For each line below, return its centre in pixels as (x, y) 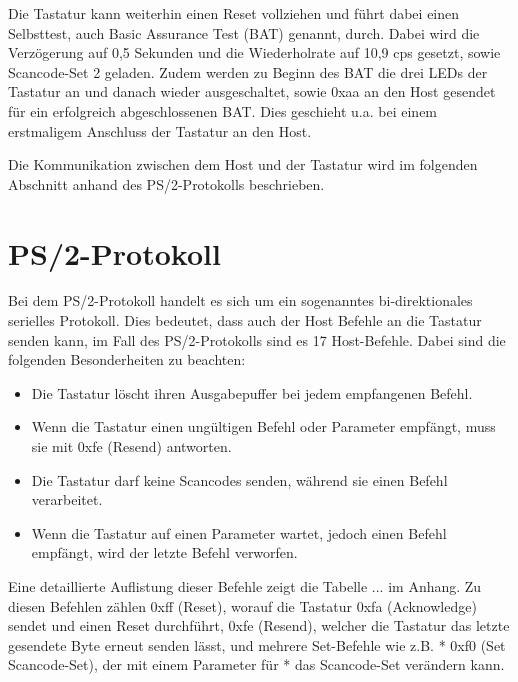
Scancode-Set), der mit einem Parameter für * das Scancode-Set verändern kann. (256, 664)
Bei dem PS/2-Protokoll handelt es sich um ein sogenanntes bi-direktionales (240, 300)
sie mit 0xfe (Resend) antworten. (131, 446)
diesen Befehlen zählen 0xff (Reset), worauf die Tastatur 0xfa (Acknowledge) (242, 605)
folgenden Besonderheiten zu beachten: (127, 359)
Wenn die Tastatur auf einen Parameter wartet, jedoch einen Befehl (239, 532)
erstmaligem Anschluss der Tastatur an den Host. (160, 130)
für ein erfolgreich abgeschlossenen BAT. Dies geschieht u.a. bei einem (223, 110)
